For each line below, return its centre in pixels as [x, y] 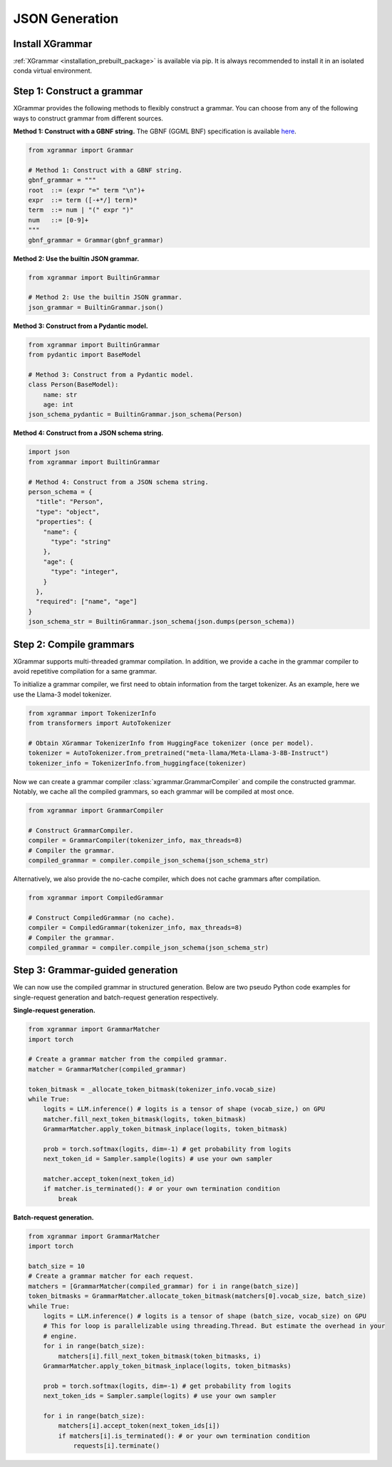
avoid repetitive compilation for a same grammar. [85, 671]
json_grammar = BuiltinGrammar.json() [96, 307]
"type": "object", [68, 512]
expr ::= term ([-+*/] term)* [83, 200]
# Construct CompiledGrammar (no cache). [102, 917]
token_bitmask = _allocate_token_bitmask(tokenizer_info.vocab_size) [152, 1089]
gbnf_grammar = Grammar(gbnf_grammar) [96, 240]
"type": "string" [81, 541]
